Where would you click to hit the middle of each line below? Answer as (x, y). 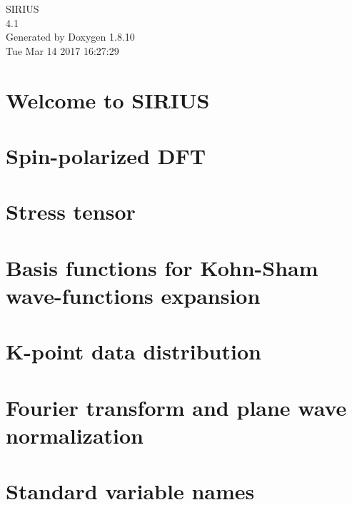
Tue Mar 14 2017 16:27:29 (62, 50)
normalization (75, 435)
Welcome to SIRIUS (108, 100)
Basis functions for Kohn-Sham (162, 267)
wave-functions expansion (133, 295)
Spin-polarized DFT (106, 155)
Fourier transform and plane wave (176, 407)
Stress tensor (71, 211)
